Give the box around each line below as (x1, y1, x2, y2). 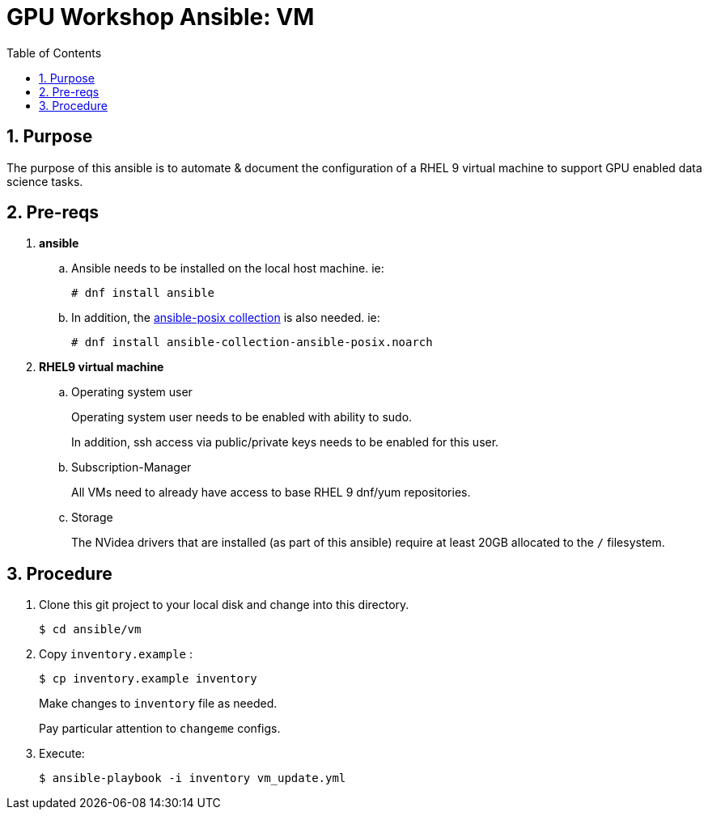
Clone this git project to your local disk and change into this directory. (39, 598, 409, 612)
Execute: (39, 746, 85, 761)
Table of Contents (6, 45, 102, 60)
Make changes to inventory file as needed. (39, 696, 278, 711)
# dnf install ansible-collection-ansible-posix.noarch (71, 336, 433, 349)
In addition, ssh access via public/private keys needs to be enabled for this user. (71, 435, 499, 450)
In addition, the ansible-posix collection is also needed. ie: (71, 311, 380, 325)
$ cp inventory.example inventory (39, 672, 257, 686)
